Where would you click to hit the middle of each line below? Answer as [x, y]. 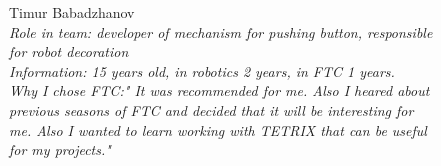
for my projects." [60, 149]
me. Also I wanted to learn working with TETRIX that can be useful [218, 129]
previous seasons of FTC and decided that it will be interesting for [211, 109]
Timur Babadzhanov [72, 12]
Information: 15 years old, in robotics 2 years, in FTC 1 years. [202, 70]
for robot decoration [69, 51]
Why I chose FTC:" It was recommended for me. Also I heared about [219, 90]
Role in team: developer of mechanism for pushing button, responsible [221, 31]
